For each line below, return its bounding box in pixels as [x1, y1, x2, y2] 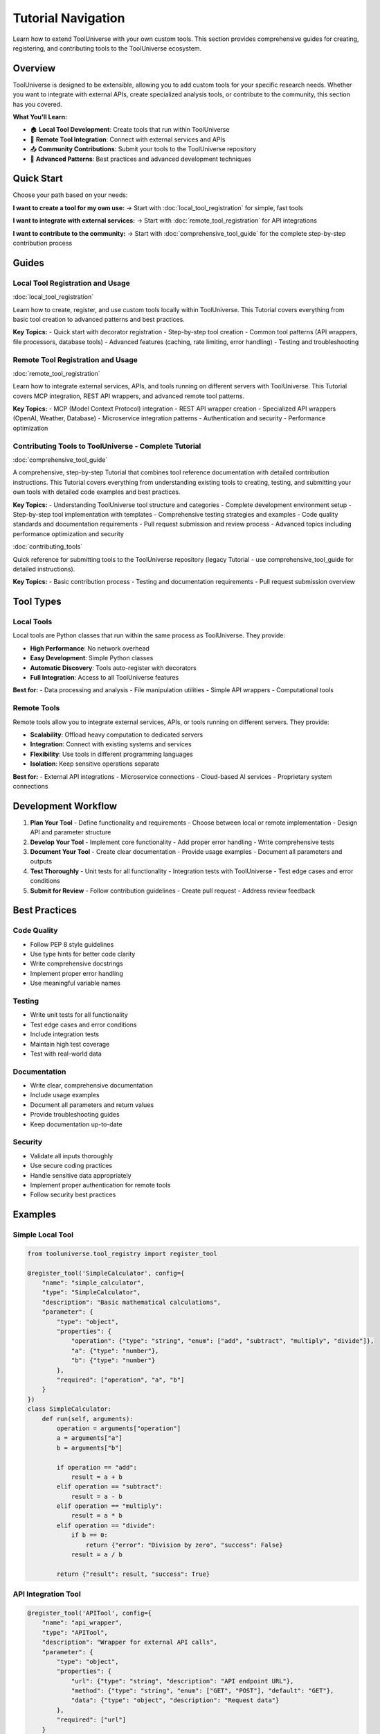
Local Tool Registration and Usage [12, 278, 131, 288]
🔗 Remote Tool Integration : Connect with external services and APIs [30, 135, 226, 144]
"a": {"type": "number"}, [71, 1346, 159, 1355]
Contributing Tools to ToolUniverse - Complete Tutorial [12, 441, 201, 451]
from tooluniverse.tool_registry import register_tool [27, 1249, 217, 1257]
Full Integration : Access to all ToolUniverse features [30, 673, 179, 682]
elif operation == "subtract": [56, 1483, 163, 1491]
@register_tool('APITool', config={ [27, 1609, 152, 1617]
